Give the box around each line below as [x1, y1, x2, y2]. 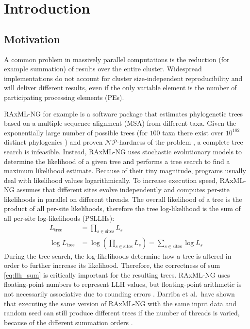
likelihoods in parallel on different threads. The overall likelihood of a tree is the [4, 194, 242, 204]
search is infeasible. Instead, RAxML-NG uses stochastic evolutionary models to [4, 146, 242, 156]
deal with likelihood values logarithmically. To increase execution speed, [4, 175, 217, 185]
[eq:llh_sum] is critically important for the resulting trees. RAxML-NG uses [4, 269, 230, 280]
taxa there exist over [162, 127, 224, 137]
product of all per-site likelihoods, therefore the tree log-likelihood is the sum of [4, 203, 241, 214]
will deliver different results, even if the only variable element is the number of [4, 82, 237, 93]
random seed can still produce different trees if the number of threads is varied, [4, 308, 240, 318]
